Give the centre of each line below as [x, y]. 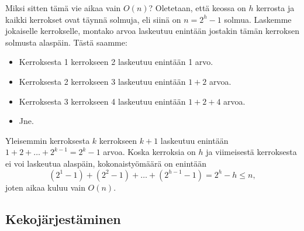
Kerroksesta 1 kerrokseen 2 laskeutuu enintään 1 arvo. [116, 62]
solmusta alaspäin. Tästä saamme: [66, 42]
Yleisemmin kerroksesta [48, 140]
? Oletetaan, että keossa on [197, 8]
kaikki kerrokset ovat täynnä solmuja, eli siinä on [93, 19]
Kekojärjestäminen [63, 218]
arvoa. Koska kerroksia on [149, 152]
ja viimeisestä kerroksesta [251, 152]
